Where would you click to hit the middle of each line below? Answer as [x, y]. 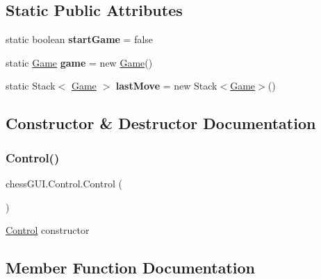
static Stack [31, 86]
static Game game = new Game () [79, 62]
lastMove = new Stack [166, 86]
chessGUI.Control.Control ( [64, 183]
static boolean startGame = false [80, 39]
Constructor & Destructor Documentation [161, 123]
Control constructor [48, 230]
